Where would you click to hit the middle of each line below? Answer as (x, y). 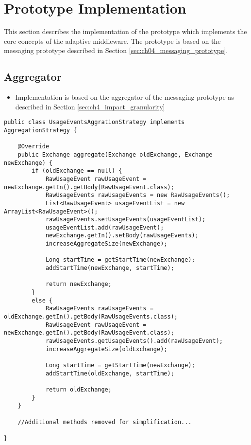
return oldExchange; (78, 389)
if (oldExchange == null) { (77, 171)
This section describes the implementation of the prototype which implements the (125, 31)
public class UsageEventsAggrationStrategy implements (94, 122)
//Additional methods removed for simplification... (105, 422)
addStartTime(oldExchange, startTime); (110, 373)
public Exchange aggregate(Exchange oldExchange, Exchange (115, 154)
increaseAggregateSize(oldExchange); (106, 349)
